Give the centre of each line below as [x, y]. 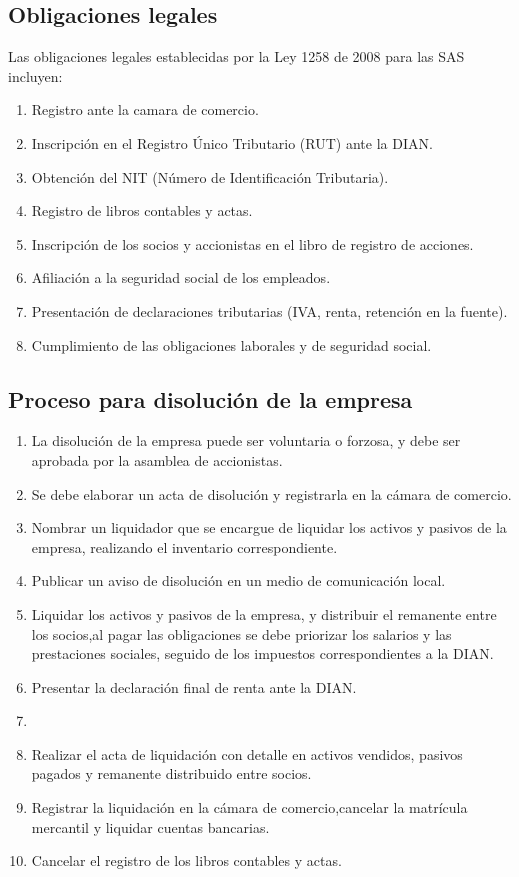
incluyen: [35, 75]
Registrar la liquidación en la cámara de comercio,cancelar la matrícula [249, 807]
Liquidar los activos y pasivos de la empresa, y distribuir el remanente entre [264, 613]
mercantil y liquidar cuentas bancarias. [150, 826]
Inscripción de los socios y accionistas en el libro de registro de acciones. [252, 243]
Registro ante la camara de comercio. [145, 109]
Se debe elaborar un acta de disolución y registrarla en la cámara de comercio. [271, 493]
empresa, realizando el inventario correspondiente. [184, 546]
